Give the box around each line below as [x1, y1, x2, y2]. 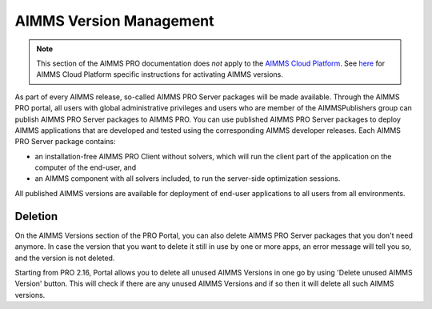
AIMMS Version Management [14, 12, 215, 30]
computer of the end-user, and [34, 163, 137, 172]
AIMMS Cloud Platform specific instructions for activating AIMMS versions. [36, 70, 284, 79]
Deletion [14, 209, 58, 223]
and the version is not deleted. [14, 253, 115, 263]
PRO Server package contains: [14, 137, 116, 146]
